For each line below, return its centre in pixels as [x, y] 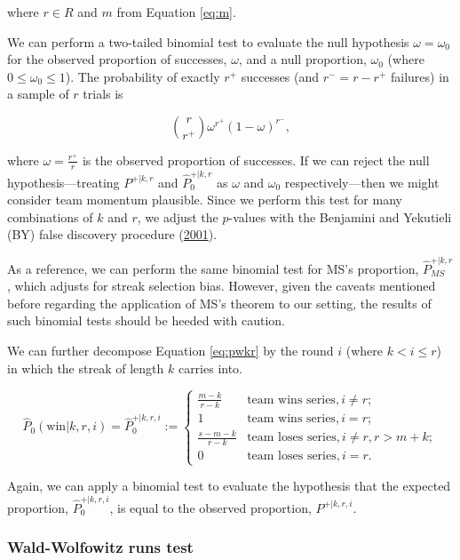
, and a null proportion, [302, 59]
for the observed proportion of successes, [117, 59]
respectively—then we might [362, 182]
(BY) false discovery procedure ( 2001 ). [112, 234]
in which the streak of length [86, 368]
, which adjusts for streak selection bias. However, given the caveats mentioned [222, 286]
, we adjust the [178, 216]
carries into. [210, 368]
